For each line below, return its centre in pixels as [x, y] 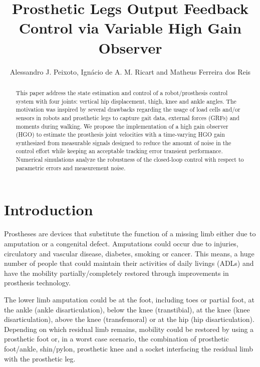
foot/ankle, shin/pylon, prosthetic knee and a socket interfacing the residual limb [129, 348]
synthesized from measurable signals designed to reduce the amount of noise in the [123, 142]
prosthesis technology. [37, 283]
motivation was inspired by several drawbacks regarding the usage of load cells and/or [128, 109]
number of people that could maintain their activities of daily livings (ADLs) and [129, 263]
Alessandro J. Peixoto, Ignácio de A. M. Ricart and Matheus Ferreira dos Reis [130, 71]
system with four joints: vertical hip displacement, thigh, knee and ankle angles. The [126, 101]
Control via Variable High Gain [130, 28]
